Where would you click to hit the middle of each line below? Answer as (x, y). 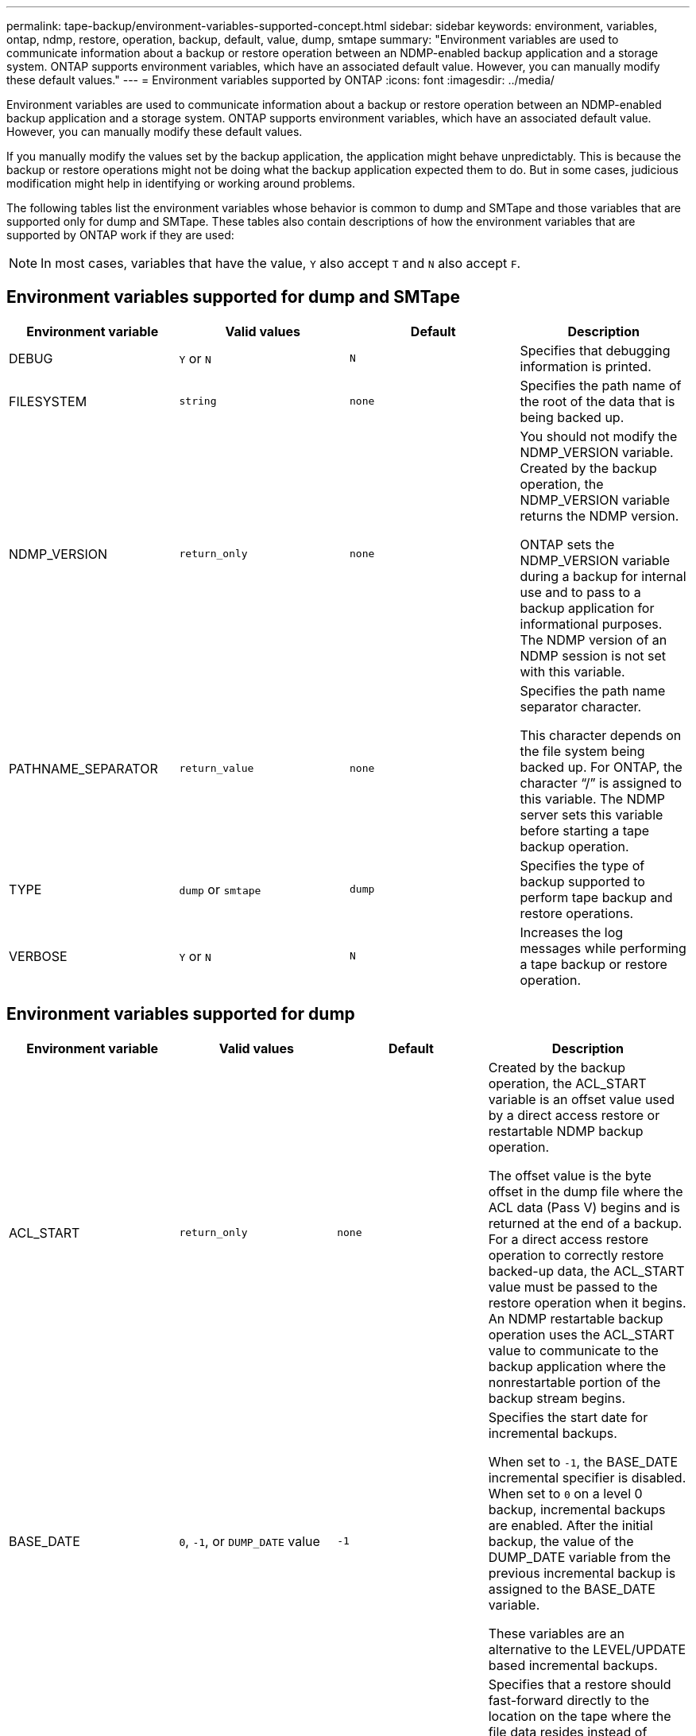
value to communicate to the (573, 1350)
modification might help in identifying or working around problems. (181, 183)
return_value (217, 769)
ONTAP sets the (567, 544)
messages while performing (603, 948)
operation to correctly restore (576, 1255)
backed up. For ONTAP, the (601, 767)
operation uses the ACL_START (582, 1334)
